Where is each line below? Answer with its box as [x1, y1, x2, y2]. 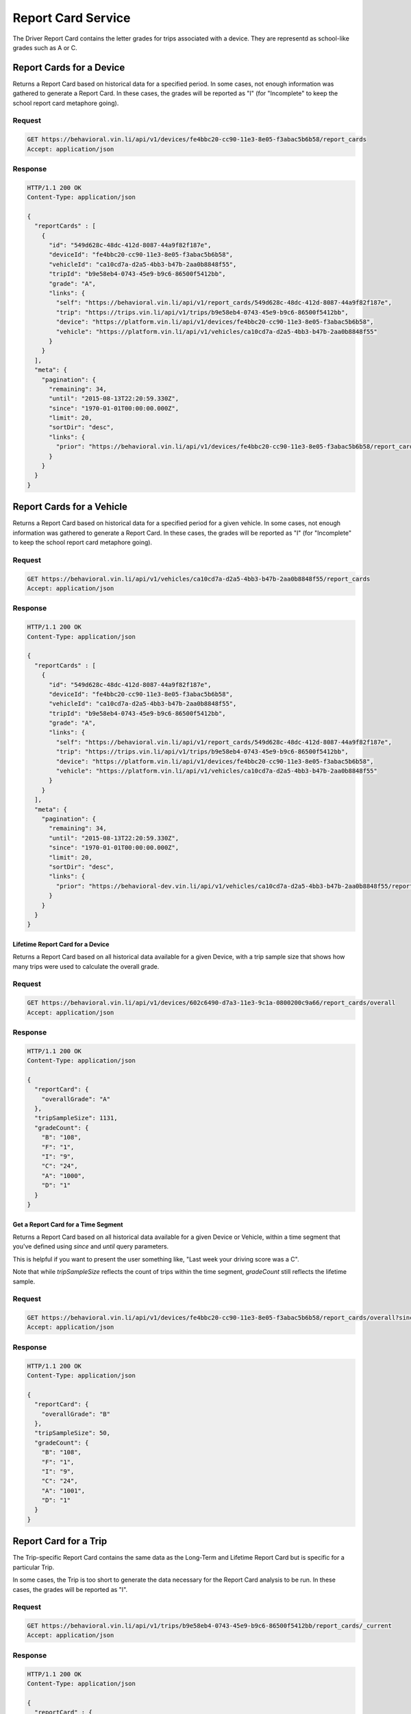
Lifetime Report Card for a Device [12, 940, 110, 948]
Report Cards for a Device [12, 62, 125, 73]
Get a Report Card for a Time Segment [12, 1220, 123, 1229]
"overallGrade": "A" [41, 1095, 111, 1103]
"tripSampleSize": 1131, [34, 1114, 118, 1122]
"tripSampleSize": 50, [34, 1429, 111, 1437]
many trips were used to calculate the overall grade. [12, 962, 160, 970]
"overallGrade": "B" [41, 1410, 111, 1418]
